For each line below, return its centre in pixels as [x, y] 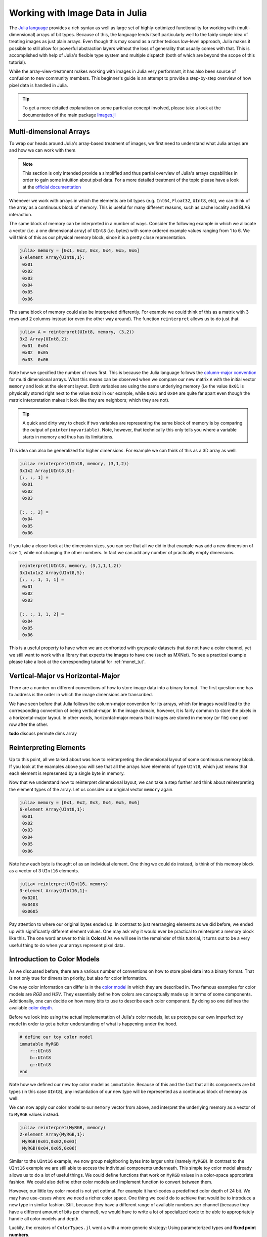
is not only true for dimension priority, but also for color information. [78, 978]
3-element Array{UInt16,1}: [53, 891]
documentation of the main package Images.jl [69, 115]
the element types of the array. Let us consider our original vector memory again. [91, 789]
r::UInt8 [41, 1051]
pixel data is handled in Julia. [39, 85]
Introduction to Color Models [54, 959]
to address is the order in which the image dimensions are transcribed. [81, 695]
